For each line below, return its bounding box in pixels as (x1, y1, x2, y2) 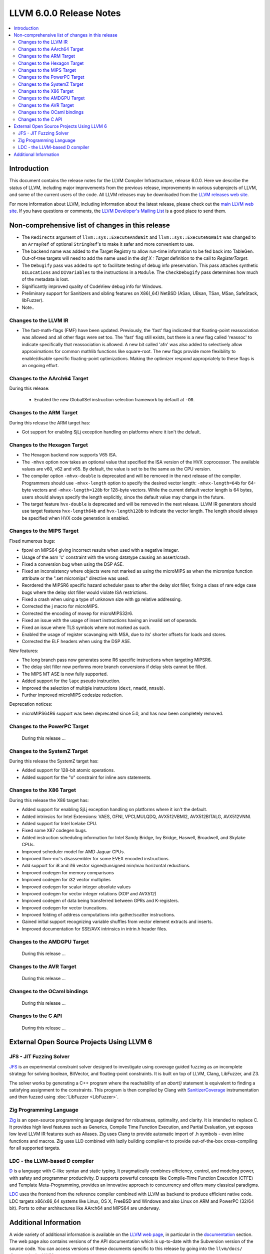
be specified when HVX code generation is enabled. (21, 515, 129, 521)
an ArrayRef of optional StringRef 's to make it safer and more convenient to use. (21, 241, 194, 247)
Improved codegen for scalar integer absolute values (21, 883, 131, 890)
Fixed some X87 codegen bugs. (21, 828, 87, 834)
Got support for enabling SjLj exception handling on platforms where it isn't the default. (21, 429, 201, 435)
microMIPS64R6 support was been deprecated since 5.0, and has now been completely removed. (21, 710, 223, 716)
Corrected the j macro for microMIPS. (21, 603, 99, 609)
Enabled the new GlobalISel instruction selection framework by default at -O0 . (34, 397, 195, 403)
